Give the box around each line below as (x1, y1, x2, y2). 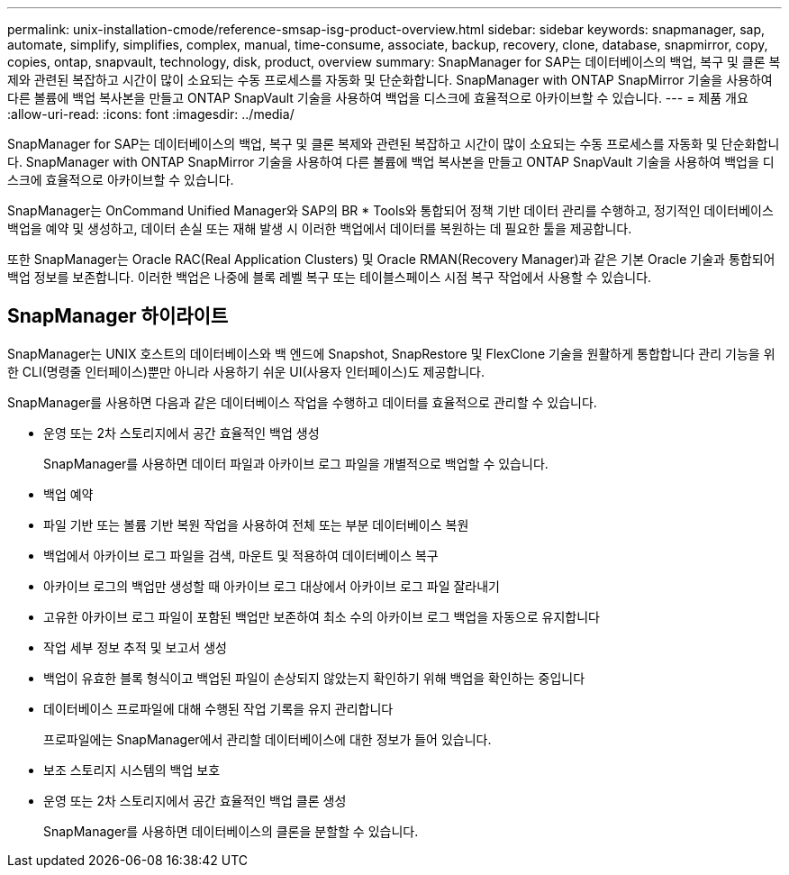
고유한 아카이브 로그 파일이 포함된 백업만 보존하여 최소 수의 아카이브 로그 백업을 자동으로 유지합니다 (43, 608, 600, 624)
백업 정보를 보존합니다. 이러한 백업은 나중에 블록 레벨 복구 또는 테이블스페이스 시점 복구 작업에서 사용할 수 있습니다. (7, 269, 652, 285)
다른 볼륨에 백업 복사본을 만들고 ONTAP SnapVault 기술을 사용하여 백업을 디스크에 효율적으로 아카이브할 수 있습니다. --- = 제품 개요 (7, 90, 748, 105)
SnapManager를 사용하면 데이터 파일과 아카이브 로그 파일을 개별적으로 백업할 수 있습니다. (43, 455, 549, 471)
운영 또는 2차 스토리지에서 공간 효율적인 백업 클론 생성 (43, 792, 347, 808)
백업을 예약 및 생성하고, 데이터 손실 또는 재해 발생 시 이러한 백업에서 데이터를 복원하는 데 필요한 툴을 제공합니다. (7, 221, 632, 236)
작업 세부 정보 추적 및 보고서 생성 (43, 639, 227, 655)
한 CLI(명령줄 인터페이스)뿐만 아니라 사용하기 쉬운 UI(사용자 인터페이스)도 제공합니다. (7, 363, 485, 379)
